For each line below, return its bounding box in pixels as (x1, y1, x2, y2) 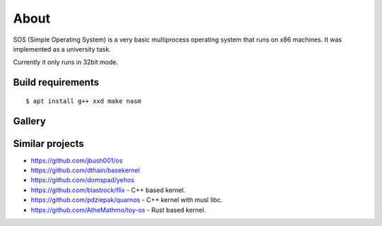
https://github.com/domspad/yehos (30, 176, 134, 184)
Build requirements (13, 76, 99, 88)
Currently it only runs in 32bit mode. (13, 58, 118, 66)
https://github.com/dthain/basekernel (30, 166, 141, 174)
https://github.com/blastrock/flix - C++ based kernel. (30, 186, 186, 194)
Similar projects (13, 138, 84, 150)
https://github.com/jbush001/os (30, 156, 123, 165)
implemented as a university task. (13, 44, 111, 53)
